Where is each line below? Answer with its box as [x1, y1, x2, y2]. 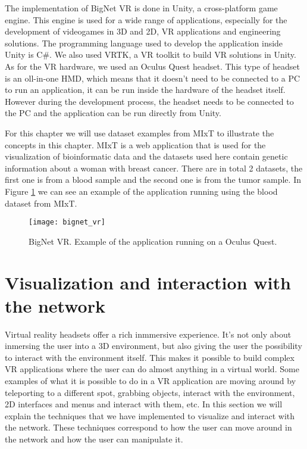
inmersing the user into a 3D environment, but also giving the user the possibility [5, 339, 302, 352]
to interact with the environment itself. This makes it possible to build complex [5, 351, 295, 363]
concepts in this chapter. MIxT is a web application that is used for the [5, 138, 266, 151]
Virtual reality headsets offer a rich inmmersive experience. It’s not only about [5, 328, 292, 340]
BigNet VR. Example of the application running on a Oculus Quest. [29, 235, 277, 247]
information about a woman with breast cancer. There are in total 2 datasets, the [5, 161, 303, 174]
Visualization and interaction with [5, 270, 291, 294]
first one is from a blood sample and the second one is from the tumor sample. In [5, 173, 301, 186]
